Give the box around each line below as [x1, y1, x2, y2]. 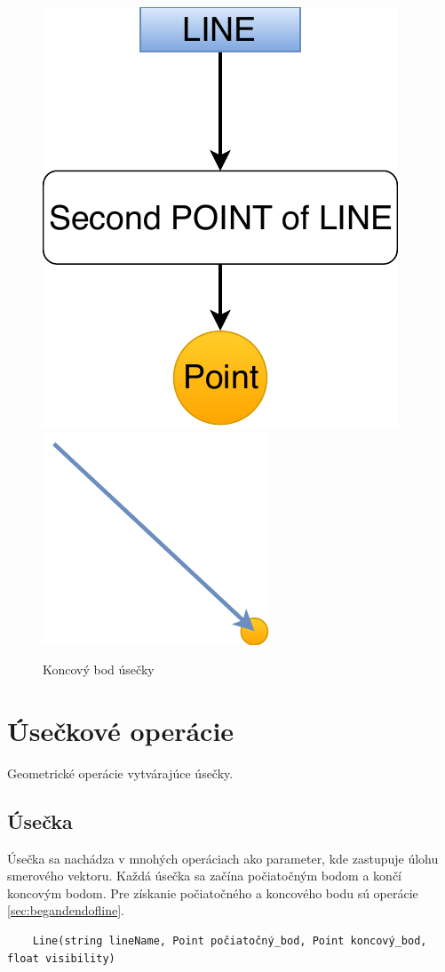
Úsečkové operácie [7, 712, 234, 748]
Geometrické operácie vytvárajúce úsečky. [7, 763, 234, 782]
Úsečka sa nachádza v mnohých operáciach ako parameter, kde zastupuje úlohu [7, 849, 439, 867]
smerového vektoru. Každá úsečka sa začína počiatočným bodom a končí [7, 866, 401, 885]
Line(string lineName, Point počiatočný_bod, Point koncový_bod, [32, 935, 427, 948]
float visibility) [7, 952, 115, 965]
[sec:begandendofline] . [7, 901, 124, 920]
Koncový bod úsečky [43, 660, 155, 679]
